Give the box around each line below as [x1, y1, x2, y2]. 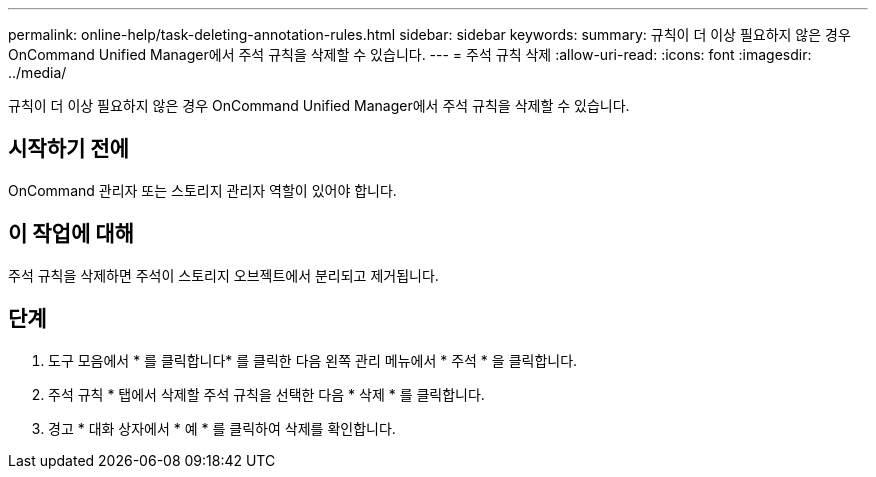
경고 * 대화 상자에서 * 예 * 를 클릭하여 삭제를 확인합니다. [48, 419, 396, 437]
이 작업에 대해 [8, 221, 134, 247]
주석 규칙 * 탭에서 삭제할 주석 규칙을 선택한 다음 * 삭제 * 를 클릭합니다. [48, 385, 485, 403]
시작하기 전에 [8, 136, 129, 162]
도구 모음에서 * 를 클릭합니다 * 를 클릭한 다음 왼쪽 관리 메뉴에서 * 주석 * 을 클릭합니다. [48, 351, 578, 369]
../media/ [8, 64, 67, 81]
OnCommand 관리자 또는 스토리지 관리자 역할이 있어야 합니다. [8, 181, 397, 199]
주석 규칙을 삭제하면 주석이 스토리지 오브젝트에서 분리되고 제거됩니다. [8, 266, 439, 284]
